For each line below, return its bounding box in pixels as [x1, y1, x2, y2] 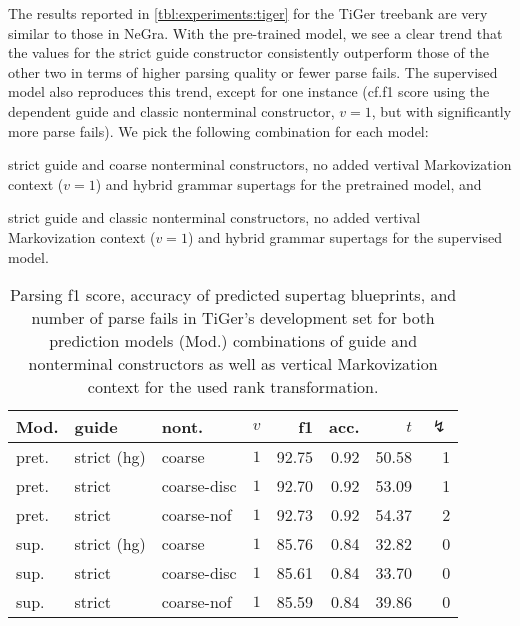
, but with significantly [371, 100, 512, 121]
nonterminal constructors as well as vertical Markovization [28, 352, 438, 376]
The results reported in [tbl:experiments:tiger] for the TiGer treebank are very [8, 3, 488, 23]
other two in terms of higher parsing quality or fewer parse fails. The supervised [8, 61, 498, 82]
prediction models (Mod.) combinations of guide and [49, 329, 418, 353]
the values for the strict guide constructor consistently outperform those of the [8, 42, 489, 63]
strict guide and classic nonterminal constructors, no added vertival [8, 207, 421, 228]
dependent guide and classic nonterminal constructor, [8, 100, 335, 121]
